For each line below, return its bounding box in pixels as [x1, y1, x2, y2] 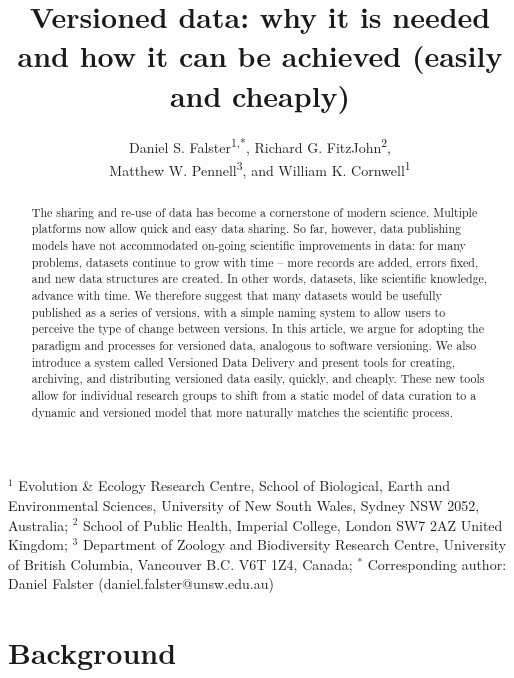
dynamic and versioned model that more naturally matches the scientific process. [31, 403, 454, 420]
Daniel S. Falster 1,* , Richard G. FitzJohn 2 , [129, 133, 391, 157]
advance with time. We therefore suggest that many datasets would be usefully [31, 287, 442, 304]
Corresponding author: [367, 553, 507, 574]
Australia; [8, 514, 69, 535]
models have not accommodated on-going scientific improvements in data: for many [31, 237, 466, 254]
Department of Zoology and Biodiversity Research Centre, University [82, 534, 507, 555]
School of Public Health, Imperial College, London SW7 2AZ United [83, 514, 503, 535]
